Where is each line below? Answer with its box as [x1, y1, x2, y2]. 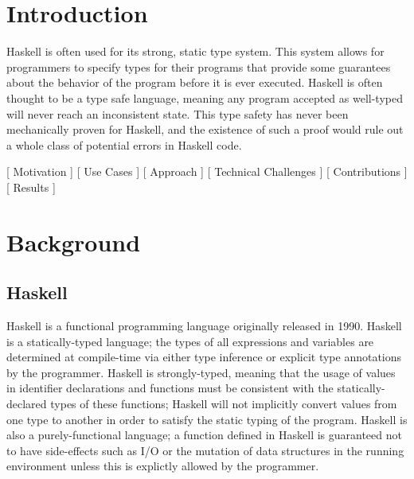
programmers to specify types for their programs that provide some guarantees [6, 58, 391, 75]
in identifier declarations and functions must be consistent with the [6, 380, 334, 396]
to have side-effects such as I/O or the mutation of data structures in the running [6, 442, 404, 458]
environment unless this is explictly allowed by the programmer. [6, 458, 319, 474]
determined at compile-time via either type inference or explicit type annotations [6, 349, 402, 365]
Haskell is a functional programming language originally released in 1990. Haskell [6, 317, 402, 334]
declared [6, 395, 47, 412]
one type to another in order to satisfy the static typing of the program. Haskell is [6, 411, 408, 427]
